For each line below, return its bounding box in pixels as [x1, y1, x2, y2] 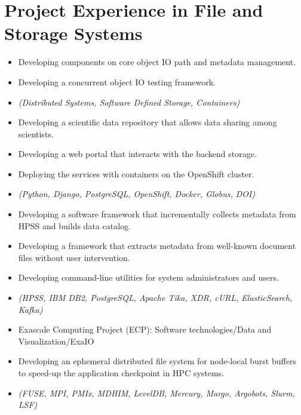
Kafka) [18, 303, 43, 315]
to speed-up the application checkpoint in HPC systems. [18, 367, 225, 379]
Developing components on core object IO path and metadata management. [18, 56, 296, 68]
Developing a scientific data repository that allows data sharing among [18, 116, 277, 128]
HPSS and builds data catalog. [18, 219, 131, 232]
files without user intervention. [18, 251, 130, 263]
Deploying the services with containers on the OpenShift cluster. [18, 167, 254, 180]
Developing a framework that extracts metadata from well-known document [18, 239, 296, 252]
